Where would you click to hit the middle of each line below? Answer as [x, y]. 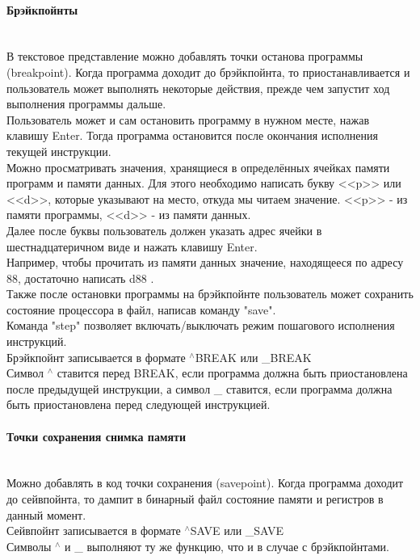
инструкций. [37, 341]
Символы [29, 546]
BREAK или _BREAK [253, 357]
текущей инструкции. [59, 151]
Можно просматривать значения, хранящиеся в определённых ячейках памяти [198, 167]
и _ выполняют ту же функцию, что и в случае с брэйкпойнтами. [227, 546]
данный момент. [46, 514]
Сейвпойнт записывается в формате [94, 531]
